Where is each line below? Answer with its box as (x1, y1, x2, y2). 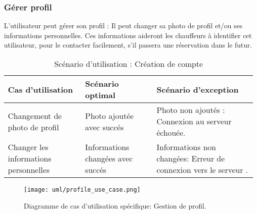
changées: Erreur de (156, 153, 225, 164)
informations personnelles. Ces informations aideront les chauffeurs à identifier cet (4, 30, 252, 40)
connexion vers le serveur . (156, 164, 248, 175)
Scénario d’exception (156, 83, 239, 95)
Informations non (156, 141, 216, 153)
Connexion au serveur (156, 115, 232, 127)
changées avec (85, 153, 133, 164)
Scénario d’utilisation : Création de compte (54, 58, 203, 69)
